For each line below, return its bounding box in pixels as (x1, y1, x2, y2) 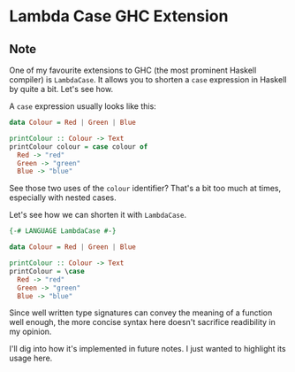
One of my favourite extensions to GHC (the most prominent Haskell (9, 65, 257, 75)
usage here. (9, 353, 53, 364)
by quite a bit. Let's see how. (9, 84, 113, 94)
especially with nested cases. (9, 192, 117, 203)
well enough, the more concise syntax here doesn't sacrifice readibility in (9, 317, 276, 328)
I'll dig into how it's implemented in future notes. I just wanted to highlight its (9, 344, 286, 354)
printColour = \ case (9, 267, 86, 275)
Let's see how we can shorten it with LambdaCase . (9, 210, 187, 221)
